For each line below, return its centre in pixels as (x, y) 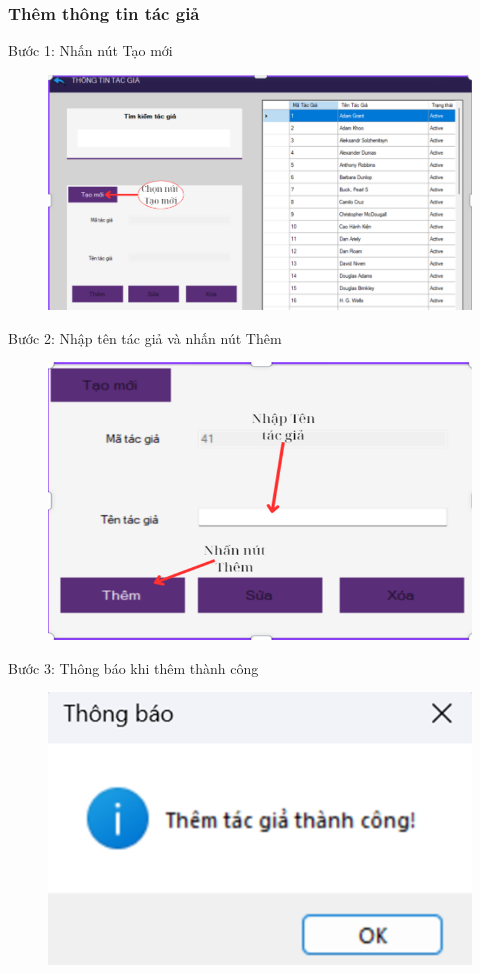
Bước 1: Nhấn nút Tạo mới (90, 50)
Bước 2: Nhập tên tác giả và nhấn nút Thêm (145, 337)
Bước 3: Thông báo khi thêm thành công (133, 667)
